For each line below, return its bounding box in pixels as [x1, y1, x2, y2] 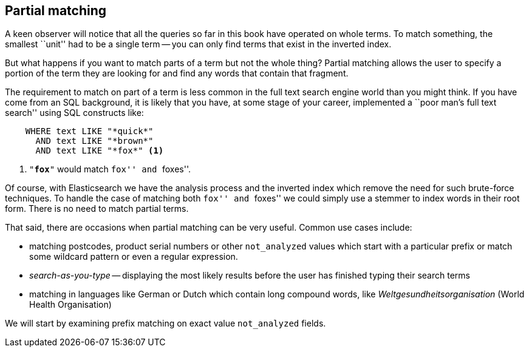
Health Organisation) [29, 299, 112, 310]
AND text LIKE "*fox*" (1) [35, 146, 164, 156]
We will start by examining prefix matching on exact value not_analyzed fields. [5, 318, 326, 329]
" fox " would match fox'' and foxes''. [29, 164, 191, 175]
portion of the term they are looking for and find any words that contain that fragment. [5, 68, 349, 79]
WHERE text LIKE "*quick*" [25, 126, 154, 137]
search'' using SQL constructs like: [5, 107, 144, 118]
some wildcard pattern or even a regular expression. [29, 251, 238, 262]
